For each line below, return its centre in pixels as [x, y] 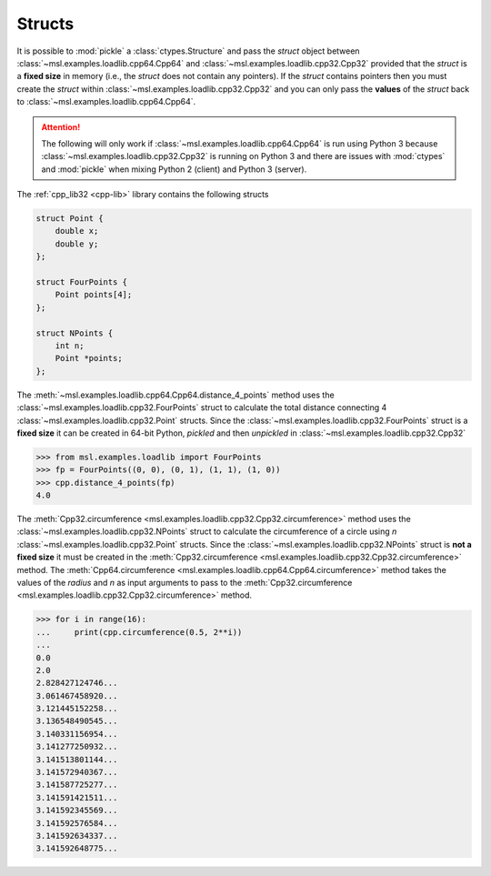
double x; [77, 231]
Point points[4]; [94, 295]
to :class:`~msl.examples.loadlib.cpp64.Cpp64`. [106, 102]
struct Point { [70, 219]
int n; [70, 345]
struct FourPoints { [81, 282]
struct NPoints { [75, 333]
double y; [77, 244]
